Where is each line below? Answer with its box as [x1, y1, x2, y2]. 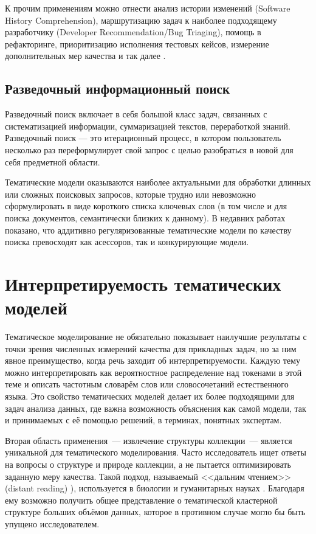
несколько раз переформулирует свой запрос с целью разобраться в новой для [5, 143, 294, 156]
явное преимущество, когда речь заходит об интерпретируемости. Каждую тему [5, 354, 301, 367]
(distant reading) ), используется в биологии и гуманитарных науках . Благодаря [5, 482, 304, 494]
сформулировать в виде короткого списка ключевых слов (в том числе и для [5, 199, 287, 212]
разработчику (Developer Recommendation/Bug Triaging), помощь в [5, 26, 261, 38]
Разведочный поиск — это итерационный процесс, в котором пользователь [5, 131, 281, 144]
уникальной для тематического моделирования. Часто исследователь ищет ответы [5, 446, 306, 459]
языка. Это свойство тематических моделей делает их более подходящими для [5, 389, 295, 402]
